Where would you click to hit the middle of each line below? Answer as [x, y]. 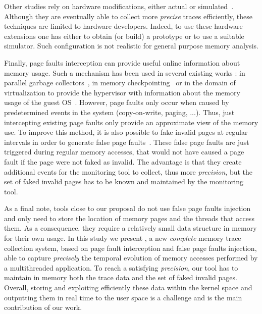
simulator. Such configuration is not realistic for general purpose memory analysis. [131, 46]
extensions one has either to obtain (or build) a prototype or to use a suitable [124, 36]
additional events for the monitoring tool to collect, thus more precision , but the [128, 171]
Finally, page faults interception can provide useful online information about [122, 62]
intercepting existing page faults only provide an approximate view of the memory [131, 122]
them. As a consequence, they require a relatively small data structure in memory [130, 228]
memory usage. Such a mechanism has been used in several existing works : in [125, 72]
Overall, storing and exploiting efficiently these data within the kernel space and [128, 287]
